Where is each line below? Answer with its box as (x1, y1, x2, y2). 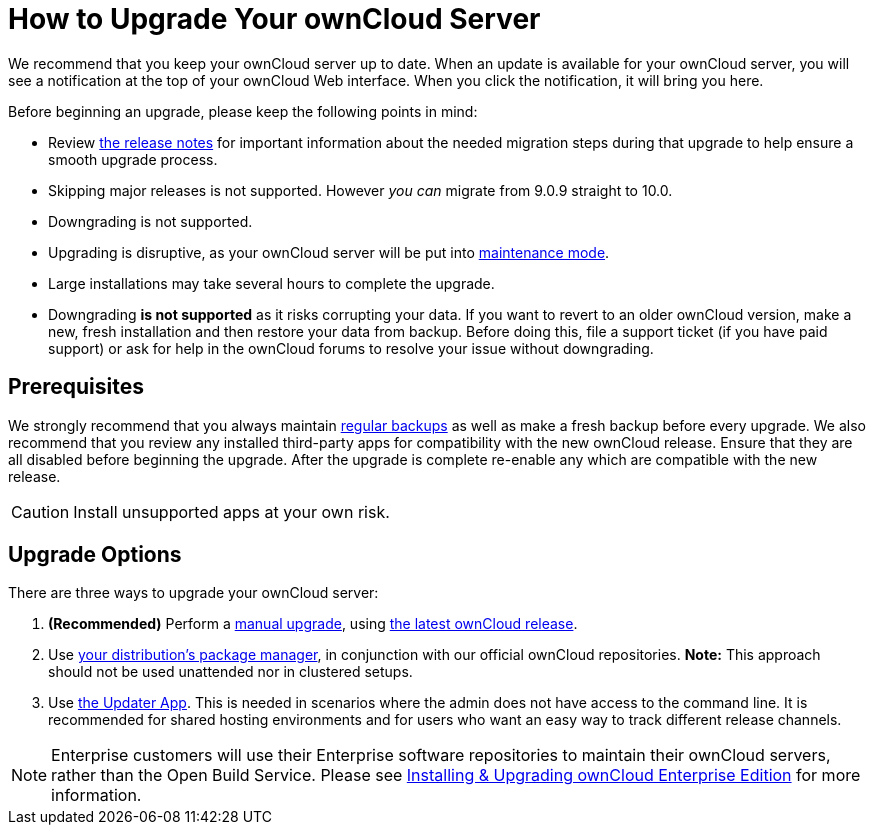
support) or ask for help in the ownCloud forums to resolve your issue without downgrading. (48, 339, 654, 357)
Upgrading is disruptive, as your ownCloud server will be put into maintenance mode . (48, 243, 610, 261)
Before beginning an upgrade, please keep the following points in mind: (8, 102, 478, 120)
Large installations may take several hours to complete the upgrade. (48, 274, 495, 292)
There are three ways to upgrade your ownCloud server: (8, 584, 379, 602)
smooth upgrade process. (48, 150, 218, 168)
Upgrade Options (8, 542, 182, 568)
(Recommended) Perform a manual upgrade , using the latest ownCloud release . (48, 615, 578, 633)
